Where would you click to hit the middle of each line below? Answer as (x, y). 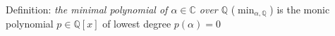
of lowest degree (137, 24)
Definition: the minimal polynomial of (87, 9)
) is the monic (300, 9)
